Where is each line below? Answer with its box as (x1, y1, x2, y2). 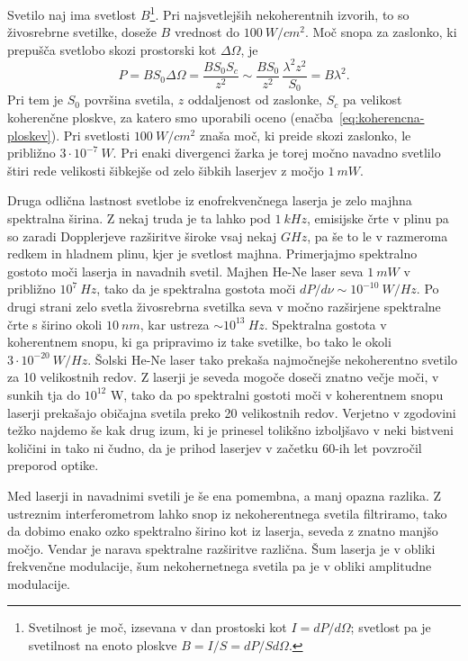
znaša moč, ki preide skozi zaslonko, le (199, 125, 411, 144)
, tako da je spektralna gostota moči (96, 279, 296, 298)
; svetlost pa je (350, 618, 431, 637)
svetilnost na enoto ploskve (28, 636, 177, 655)
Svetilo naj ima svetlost (7, 5, 137, 23)
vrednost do (174, 23, 239, 41)
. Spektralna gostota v (264, 314, 387, 333)
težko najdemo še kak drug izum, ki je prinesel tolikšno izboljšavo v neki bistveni (7, 421, 454, 439)
